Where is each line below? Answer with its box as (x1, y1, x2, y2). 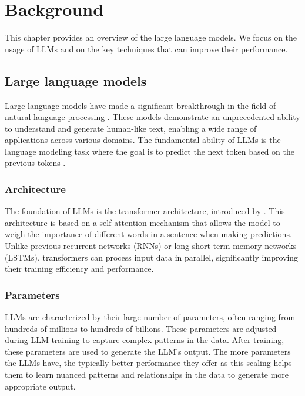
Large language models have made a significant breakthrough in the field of (5, 99, 276, 111)
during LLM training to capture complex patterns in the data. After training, (5, 334, 284, 346)
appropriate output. (5, 380, 76, 392)
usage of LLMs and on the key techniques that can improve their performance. (5, 42, 288, 55)
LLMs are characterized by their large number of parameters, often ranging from (5, 311, 296, 323)
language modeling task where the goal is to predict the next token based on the (5, 145, 295, 157)
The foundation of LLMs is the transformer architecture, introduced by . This (5, 205, 285, 217)
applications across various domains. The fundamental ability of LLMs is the (5, 134, 281, 146)
